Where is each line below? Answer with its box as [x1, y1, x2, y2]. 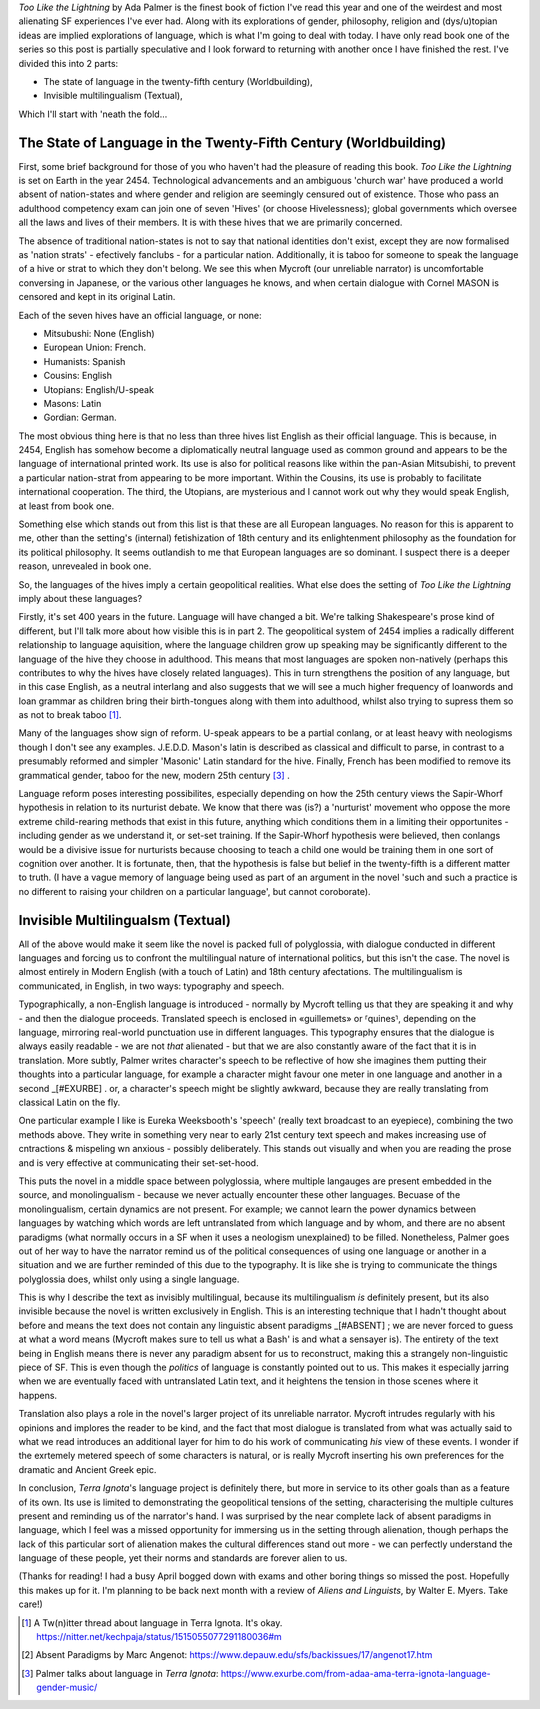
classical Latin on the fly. [18, 1096, 121, 1108]
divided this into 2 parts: [18, 57, 119, 69]
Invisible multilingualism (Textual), [43, 90, 184, 102]
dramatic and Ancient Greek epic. [18, 1463, 157, 1475]
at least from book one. [18, 500, 115, 512]
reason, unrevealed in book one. [18, 560, 152, 572]
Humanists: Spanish [43, 355, 126, 367]
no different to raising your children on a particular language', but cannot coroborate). [18, 885, 371, 897]
